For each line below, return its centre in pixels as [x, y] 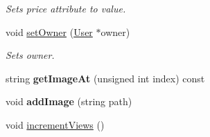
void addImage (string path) [69, 101]
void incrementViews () [55, 124]
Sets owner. [30, 55]
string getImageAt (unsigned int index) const [105, 78]
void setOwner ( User [49, 31]
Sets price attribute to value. [66, 8]
